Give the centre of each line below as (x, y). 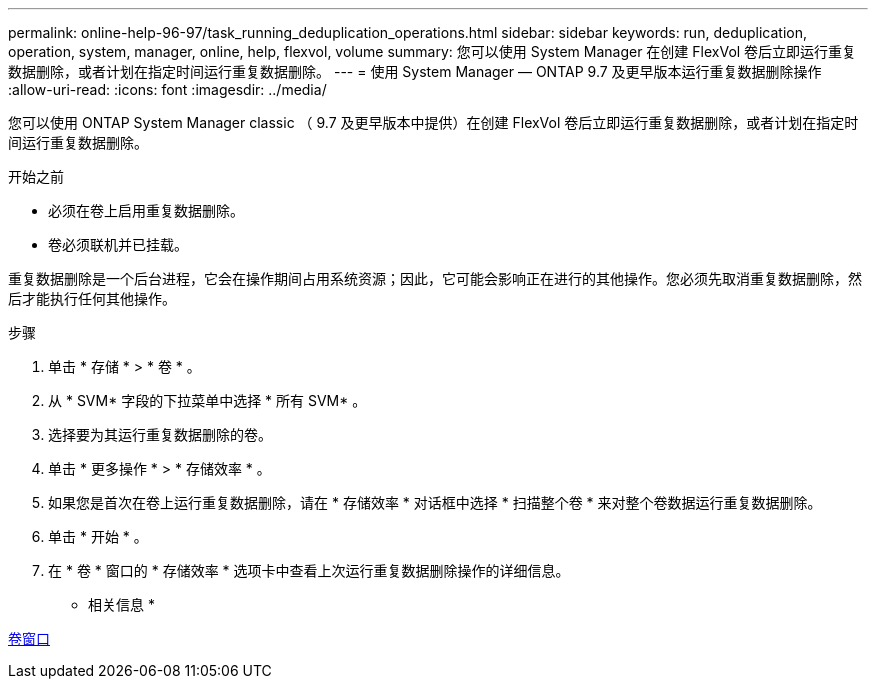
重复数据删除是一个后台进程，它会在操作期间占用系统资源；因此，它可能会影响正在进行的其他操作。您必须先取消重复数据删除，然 (435, 278)
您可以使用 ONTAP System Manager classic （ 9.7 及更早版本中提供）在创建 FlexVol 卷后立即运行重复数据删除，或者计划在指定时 (433, 122)
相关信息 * (121, 604)
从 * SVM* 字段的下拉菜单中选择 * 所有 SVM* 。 (207, 400)
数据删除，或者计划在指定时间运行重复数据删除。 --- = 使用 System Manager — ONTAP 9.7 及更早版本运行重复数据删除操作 (415, 71)
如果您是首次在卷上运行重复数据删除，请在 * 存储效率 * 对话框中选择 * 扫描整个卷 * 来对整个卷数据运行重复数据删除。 (435, 502)
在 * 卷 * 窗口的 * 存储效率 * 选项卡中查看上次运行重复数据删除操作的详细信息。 (309, 570)
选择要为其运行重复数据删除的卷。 (160, 434)
